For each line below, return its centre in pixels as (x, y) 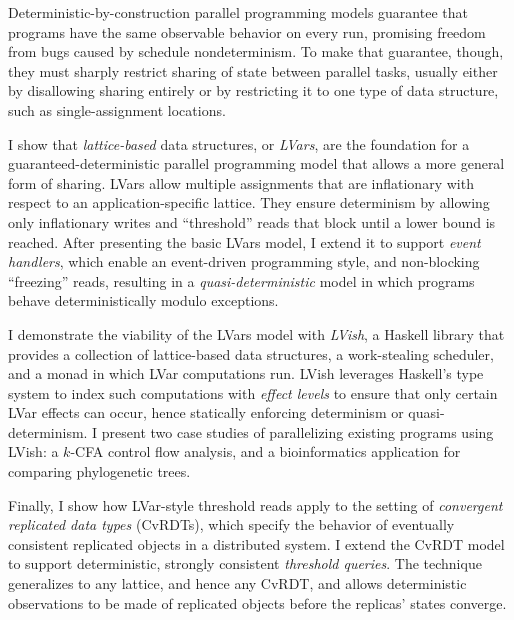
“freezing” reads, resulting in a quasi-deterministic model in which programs (241, 280)
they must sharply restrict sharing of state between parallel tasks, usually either (253, 70)
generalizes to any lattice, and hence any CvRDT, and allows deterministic (237, 583)
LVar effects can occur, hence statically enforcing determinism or (206, 412)
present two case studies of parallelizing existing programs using (297, 431)
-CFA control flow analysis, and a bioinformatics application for (265, 451)
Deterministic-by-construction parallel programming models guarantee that (238, 12)
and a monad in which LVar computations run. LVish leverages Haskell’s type (246, 373)
